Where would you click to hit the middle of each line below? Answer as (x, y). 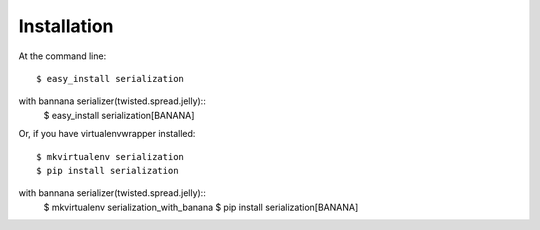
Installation (66, 26)
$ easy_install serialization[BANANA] (119, 115)
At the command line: (62, 56)
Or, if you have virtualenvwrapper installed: (107, 134)
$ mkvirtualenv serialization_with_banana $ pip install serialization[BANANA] (201, 207)
